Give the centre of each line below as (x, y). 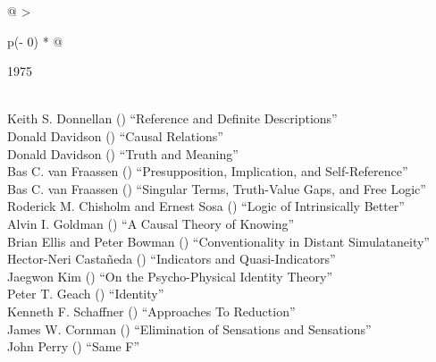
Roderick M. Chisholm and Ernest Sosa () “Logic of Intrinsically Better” (206, 206)
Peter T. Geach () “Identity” (86, 294)
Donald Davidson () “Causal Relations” (115, 135)
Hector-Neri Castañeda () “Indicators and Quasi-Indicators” (172, 259)
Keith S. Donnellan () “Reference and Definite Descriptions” (172, 118)
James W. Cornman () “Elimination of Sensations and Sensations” (189, 328)
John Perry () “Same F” (74, 346)
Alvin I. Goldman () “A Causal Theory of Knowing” (151, 223)
